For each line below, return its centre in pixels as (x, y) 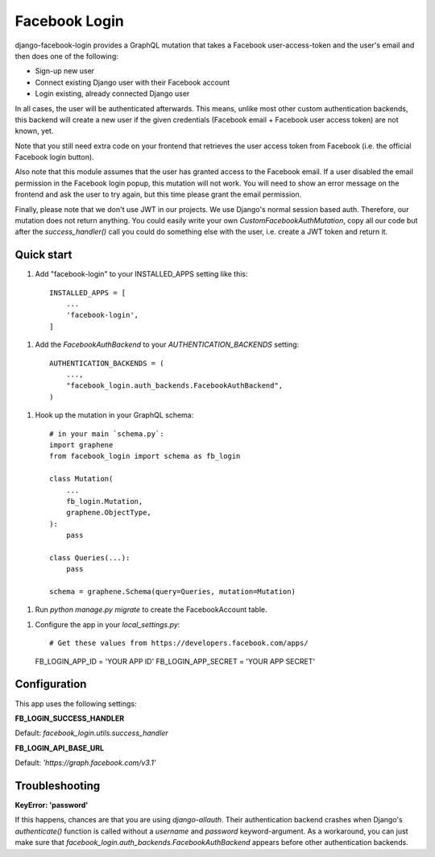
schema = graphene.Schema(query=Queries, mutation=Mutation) (172, 592)
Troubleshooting (58, 786)
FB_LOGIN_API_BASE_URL (60, 748)
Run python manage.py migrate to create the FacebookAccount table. (151, 609)
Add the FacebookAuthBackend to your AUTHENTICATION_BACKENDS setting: (167, 345)
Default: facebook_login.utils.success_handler (91, 733)
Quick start (43, 255)
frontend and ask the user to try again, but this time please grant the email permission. (158, 194)
